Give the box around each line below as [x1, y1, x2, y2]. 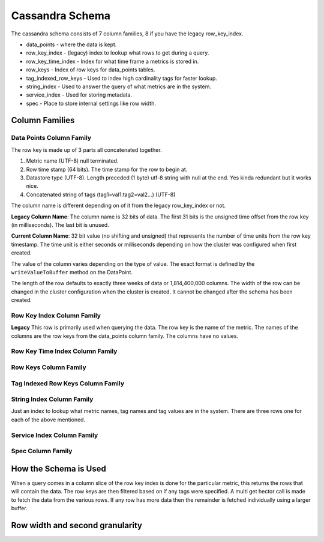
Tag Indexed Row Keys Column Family [11, 379, 125, 387]
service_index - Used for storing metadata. [26, 91, 132, 98]
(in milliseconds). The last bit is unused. [11, 221, 109, 228]
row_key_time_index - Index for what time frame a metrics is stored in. [26, 58, 199, 65]
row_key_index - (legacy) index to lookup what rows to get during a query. [26, 49, 209, 56]
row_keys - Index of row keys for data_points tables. [26, 66, 155, 73]
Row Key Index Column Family [11, 311, 101, 319]
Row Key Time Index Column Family [11, 347, 118, 355]
